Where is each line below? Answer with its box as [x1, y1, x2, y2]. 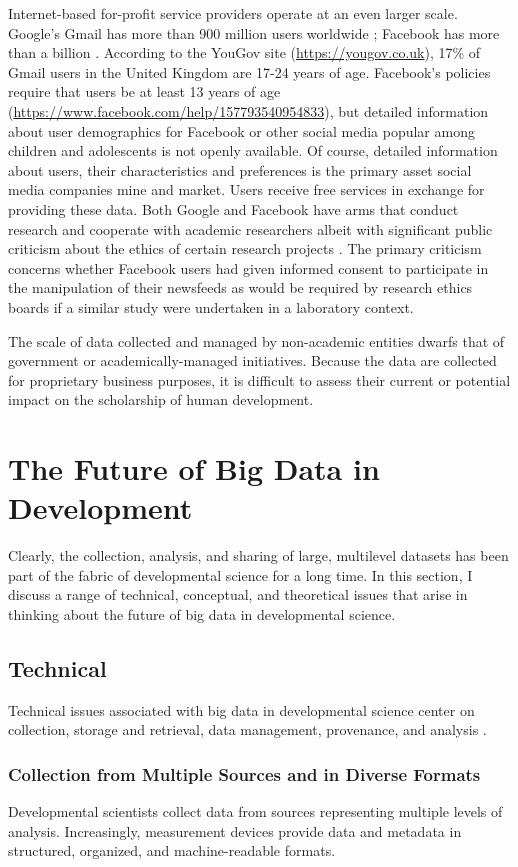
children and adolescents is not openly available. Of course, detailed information [8, 140, 498, 161]
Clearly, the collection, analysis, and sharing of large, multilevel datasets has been [8, 545, 509, 566]
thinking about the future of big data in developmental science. [8, 603, 396, 624]
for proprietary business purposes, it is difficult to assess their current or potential [8, 369, 511, 390]
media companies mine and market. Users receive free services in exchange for [8, 179, 485, 200]
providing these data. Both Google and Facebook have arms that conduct [8, 198, 459, 219]
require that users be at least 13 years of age [8, 81, 281, 102]
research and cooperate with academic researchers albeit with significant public [8, 218, 493, 239]
